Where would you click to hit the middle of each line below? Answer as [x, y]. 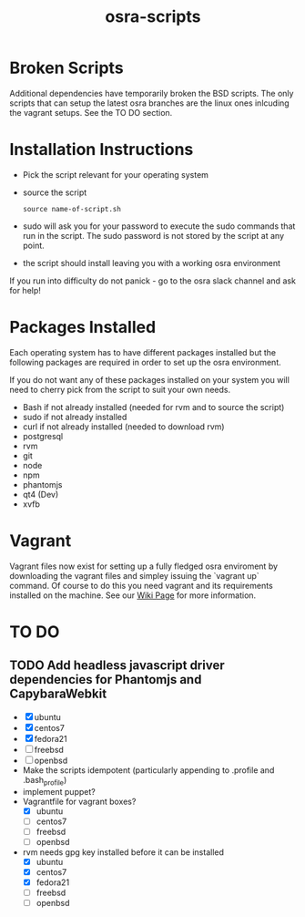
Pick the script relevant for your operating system [116, 174]
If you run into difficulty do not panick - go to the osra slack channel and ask [152, 281]
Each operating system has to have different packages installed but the [142, 352]
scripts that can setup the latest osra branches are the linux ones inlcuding [149, 103]
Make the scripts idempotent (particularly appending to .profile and [148, 770]
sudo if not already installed [75, 417]
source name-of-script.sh [71, 209]
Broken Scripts [67, 68]
